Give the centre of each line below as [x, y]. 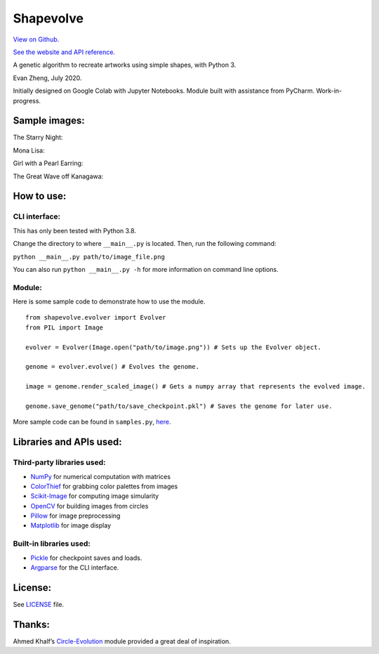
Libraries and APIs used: [67, 442]
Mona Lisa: [29, 150]
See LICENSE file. [39, 604]
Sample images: [49, 120]
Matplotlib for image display [71, 525]
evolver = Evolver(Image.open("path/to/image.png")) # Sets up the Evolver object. [174, 347]
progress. [27, 100]
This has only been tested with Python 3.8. [75, 230]
